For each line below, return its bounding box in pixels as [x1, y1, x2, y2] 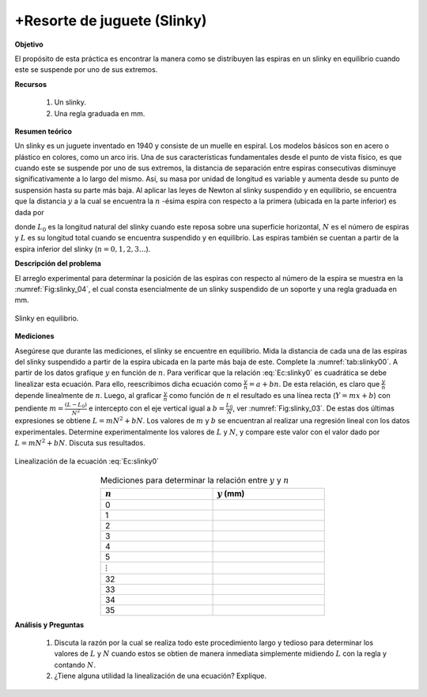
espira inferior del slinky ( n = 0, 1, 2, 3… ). [14, 244, 151, 253]
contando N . [54, 660, 96, 669]
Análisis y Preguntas [14, 619, 85, 629]
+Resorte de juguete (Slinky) [14, 12, 207, 29]
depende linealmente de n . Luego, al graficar [14, 391, 162, 400]
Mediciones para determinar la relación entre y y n [100, 475, 289, 486]
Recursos [14, 79, 47, 89]
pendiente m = [14, 403, 64, 413]
